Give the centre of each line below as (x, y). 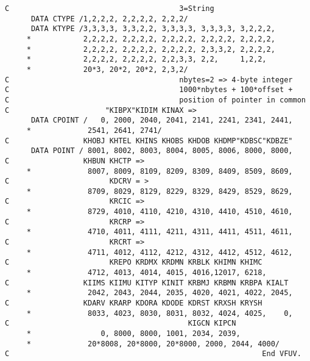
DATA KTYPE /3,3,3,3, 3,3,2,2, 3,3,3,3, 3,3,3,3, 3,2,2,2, (153, 29)
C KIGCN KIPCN (121, 323)
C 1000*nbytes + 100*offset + (149, 90)
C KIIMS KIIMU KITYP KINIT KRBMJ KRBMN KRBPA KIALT (147, 283)
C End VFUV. (153, 354)
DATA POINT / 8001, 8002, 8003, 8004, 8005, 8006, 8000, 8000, (162, 151)
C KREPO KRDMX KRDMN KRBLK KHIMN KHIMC (134, 263)
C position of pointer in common (155, 100)
